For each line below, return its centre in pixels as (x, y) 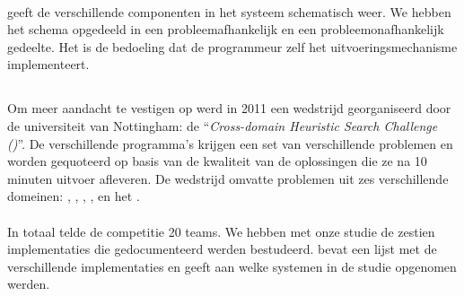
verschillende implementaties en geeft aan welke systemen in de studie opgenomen (232, 266)
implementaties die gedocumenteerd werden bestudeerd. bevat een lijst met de (222, 249)
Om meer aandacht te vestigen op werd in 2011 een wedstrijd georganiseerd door (229, 108)
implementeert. (48, 64)
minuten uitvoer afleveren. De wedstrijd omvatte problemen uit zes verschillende (228, 178)
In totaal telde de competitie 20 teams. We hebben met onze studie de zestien (221, 231)
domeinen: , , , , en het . (74, 196)
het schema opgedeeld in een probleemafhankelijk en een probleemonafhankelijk (226, 29)
